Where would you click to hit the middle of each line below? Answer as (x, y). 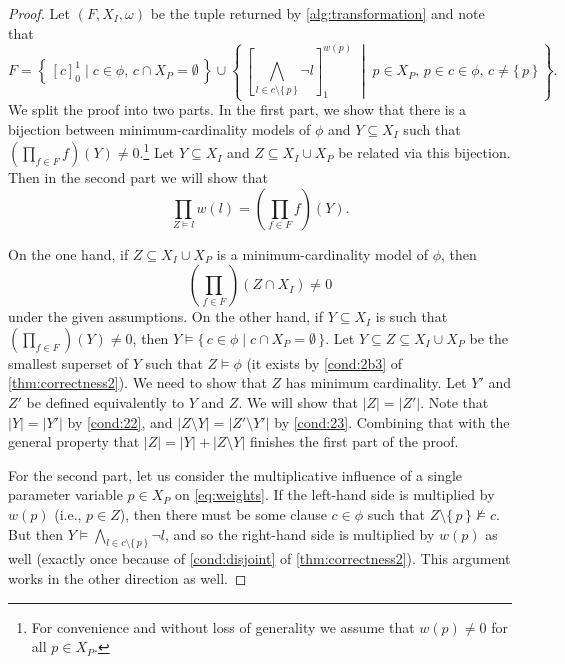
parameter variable (65, 494)
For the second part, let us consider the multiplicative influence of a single (235, 474)
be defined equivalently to (105, 402)
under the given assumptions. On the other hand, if (165, 316)
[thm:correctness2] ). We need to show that (137, 382)
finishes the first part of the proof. (354, 441)
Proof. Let (39, 13)
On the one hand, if (68, 253)
